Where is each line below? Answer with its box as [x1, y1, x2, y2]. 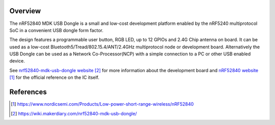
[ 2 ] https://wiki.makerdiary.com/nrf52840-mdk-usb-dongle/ [11, 110, 137, 116]
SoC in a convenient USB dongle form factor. [9, 27, 104, 33]
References [9, 88, 47, 97]
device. [9, 58, 25, 64]
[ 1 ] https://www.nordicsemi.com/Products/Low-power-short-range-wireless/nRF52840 [11, 101, 194, 107]
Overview [9, 7, 41, 15]
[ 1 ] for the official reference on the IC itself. [9, 74, 99, 81]
